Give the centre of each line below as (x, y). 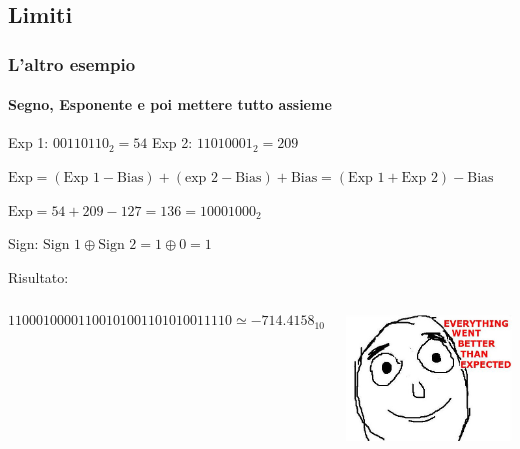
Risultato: (38, 276)
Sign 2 (117, 245)
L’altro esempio (72, 63)
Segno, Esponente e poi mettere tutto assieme (170, 104)
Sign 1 (62, 245)
